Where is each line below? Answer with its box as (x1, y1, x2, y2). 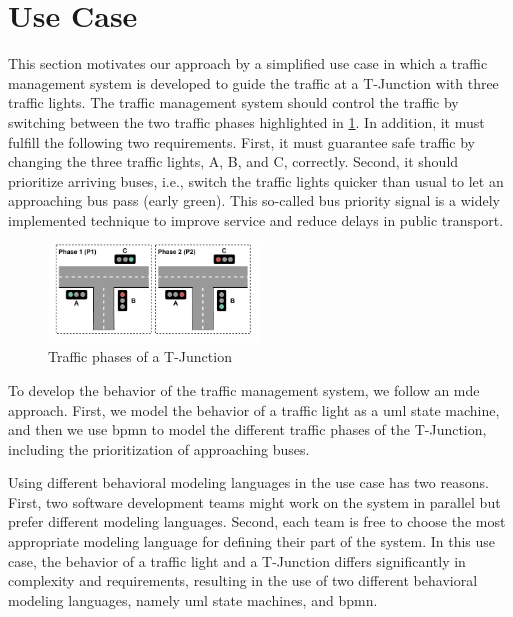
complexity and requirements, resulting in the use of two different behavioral (8, 570, 478, 591)
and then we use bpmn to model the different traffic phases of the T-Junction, (8, 419, 487, 440)
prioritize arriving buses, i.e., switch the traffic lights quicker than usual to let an (8, 170, 504, 191)
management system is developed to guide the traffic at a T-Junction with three (8, 72, 499, 93)
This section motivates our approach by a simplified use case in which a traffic (8, 53, 488, 74)
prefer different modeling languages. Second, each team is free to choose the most (8, 511, 506, 532)
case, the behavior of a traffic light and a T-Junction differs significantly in (8, 550, 466, 571)
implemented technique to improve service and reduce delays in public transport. (8, 209, 504, 230)
